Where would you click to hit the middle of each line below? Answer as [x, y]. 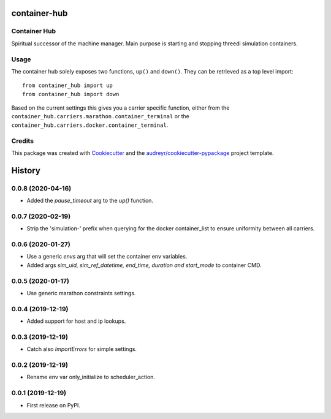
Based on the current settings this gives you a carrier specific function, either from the [120, 108]
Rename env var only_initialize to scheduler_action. [91, 377]
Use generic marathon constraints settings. [81, 293]
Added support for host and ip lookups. [76, 321]
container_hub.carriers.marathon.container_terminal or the [100, 116]
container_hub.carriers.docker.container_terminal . [90, 125]
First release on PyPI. [54, 405]
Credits [22, 141]
